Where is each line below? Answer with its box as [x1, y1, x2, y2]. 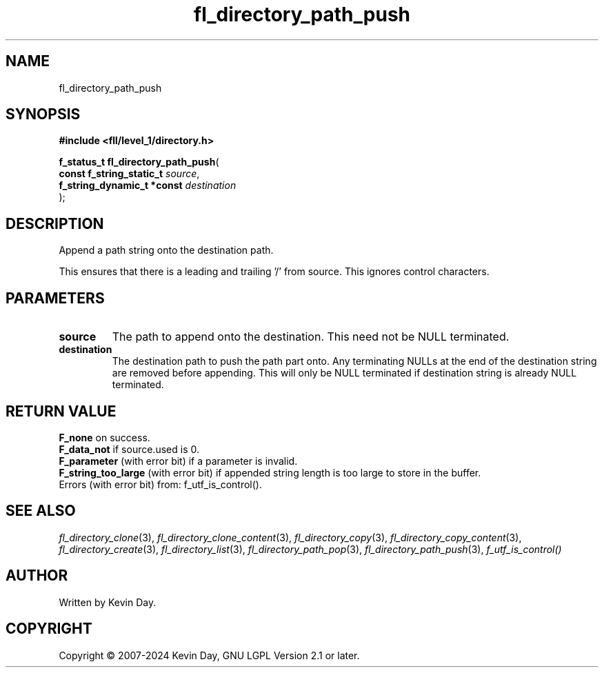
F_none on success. [59, 431, 150, 443]
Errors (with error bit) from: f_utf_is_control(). [59, 478, 263, 490]
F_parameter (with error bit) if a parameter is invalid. [59, 454, 298, 467]
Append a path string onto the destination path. [59, 244, 274, 257]
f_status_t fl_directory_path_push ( [59, 156, 219, 168]
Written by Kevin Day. [59, 596, 157, 608]
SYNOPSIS [6, 106, 81, 123]
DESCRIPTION [6, 214, 104, 232]
